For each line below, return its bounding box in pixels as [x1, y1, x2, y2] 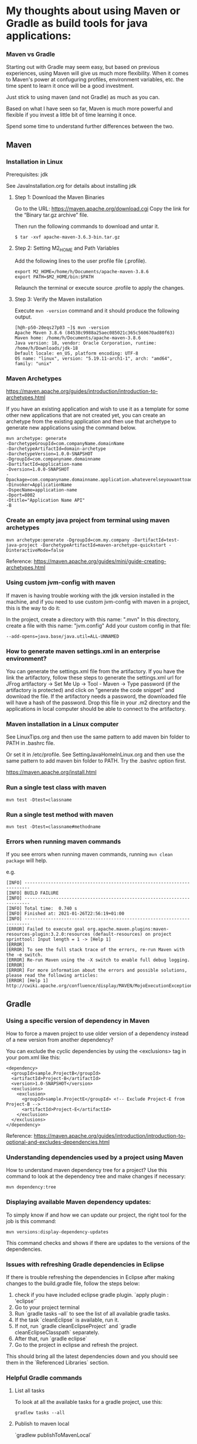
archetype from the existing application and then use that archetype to [6, 418, 177, 425]
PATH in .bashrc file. [6, 740, 55, 747]
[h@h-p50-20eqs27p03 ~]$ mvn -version [14, 324, 110, 330]
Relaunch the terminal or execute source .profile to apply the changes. [14, 284, 185, 291]
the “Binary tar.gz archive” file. [14, 211, 89, 218]
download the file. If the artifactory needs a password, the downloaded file [6, 693, 186, 700]
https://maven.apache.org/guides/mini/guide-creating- [33, 558, 167, 565]
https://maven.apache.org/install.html [6, 769, 97, 776]
